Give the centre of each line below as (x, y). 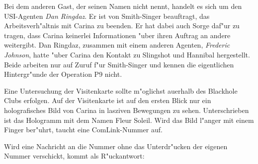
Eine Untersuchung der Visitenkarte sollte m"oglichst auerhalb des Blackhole (121, 90)
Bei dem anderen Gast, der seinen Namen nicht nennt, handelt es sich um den (123, 6)
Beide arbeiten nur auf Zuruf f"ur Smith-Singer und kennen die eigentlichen (119, 64)
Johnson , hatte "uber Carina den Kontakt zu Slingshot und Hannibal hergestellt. (127, 54)
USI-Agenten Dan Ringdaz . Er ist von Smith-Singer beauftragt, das (107, 16)
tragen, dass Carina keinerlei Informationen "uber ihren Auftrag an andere (117, 35)
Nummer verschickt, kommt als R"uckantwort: (74, 156)
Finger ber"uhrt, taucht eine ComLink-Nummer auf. (83, 130)
